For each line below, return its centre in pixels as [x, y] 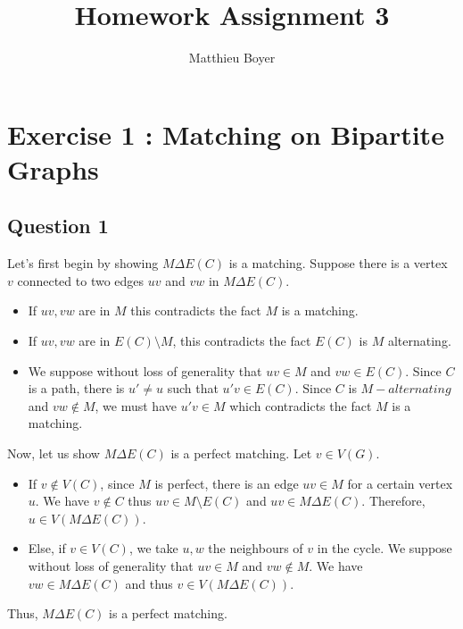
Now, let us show [54, 453]
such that [193, 388]
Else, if [47, 548]
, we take [153, 548]
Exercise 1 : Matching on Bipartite [226, 134]
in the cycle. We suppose [384, 548]
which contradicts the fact [301, 405]
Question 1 [58, 226]
